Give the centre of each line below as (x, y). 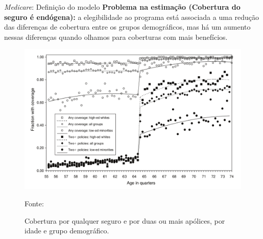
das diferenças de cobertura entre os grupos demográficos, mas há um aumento (127, 27)
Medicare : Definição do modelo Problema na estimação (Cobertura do (122, 7)
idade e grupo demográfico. (67, 231)
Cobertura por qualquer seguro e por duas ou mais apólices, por (125, 220)
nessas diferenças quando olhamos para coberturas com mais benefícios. (116, 37)
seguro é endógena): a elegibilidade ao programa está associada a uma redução (132, 17)
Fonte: (34, 204)
